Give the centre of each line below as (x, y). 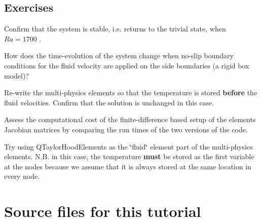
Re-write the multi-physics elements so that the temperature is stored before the (131, 93)
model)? (16, 75)
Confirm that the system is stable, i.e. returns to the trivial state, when (115, 29)
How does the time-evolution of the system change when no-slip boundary (119, 56)
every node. (22, 176)
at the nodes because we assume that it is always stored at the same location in (128, 166)
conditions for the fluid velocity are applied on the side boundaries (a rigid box (127, 65)
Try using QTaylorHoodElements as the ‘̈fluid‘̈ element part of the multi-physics (128, 146)
